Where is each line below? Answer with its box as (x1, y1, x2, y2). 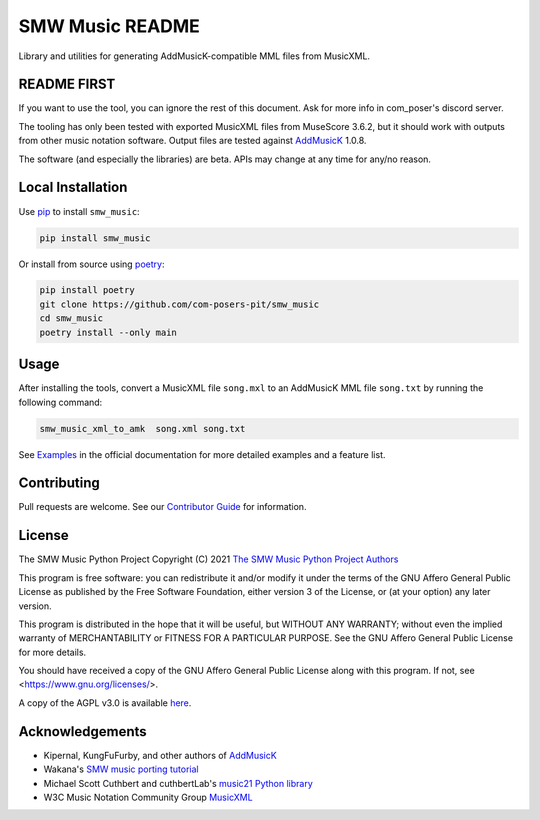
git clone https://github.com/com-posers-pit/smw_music (39, 298, 320, 310)
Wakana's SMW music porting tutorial (43, 763, 199, 775)
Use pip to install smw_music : (18, 205, 140, 217)
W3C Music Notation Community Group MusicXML (43, 791, 254, 803)
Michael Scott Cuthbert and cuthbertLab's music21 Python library (43, 777, 314, 789)
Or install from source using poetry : (18, 258, 165, 270)
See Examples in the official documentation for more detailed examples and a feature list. (18, 448, 386, 460)
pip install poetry (39, 285, 135, 296)
